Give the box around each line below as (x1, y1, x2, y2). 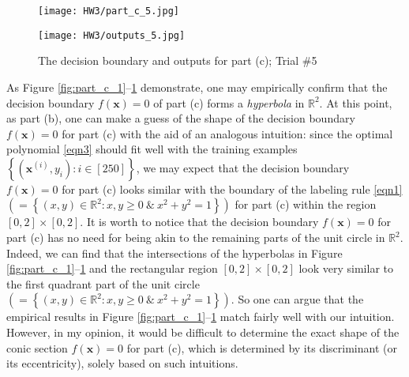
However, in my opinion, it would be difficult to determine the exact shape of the (6, 324, 400, 341)
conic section (6, 339, 68, 356)
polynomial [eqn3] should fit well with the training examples (6, 141, 298, 157)
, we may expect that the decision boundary (136, 159, 350, 175)
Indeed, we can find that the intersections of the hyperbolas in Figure (6, 244, 343, 261)
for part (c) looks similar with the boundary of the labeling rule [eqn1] (62, 180, 403, 197)
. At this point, (319, 94, 392, 111)
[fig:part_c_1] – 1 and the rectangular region (6, 260, 218, 277)
